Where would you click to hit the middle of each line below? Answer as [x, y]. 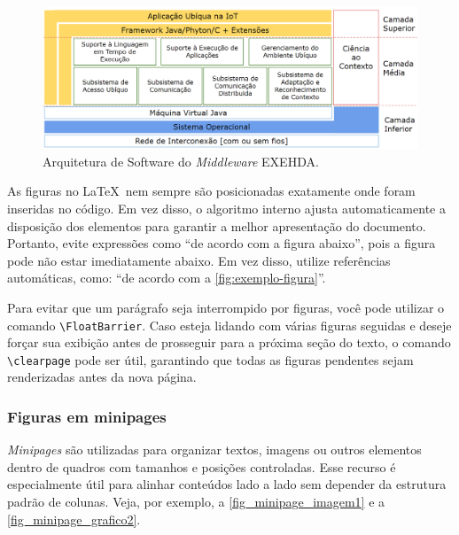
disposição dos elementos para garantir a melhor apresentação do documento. [217, 225]
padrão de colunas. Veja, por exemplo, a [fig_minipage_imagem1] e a [196, 502]
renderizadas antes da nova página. [102, 377]
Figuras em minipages [87, 416]
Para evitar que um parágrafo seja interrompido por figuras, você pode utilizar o [226, 307]
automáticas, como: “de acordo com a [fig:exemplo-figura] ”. [167, 278]
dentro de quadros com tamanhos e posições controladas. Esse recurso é [202, 466]
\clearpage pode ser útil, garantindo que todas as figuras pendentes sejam [210, 359]
